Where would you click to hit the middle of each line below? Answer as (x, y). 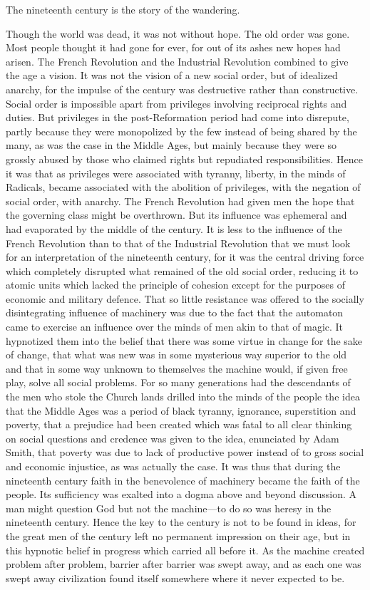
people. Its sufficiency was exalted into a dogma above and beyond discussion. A (181, 494)
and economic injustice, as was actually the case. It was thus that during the (173, 466)
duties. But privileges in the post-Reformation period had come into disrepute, (178, 117)
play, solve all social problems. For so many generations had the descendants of (178, 382)
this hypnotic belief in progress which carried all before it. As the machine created (185, 550)
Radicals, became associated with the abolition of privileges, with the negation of (183, 187)
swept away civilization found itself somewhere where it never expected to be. (175, 578)
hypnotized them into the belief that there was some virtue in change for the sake (184, 340)
